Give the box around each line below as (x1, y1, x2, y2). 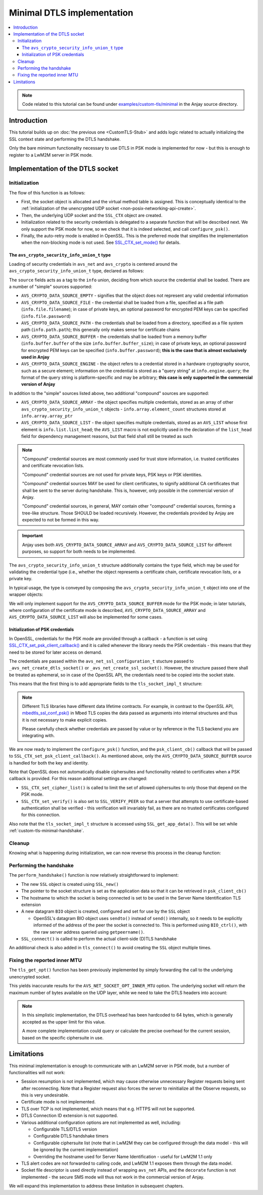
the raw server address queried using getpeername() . (33, 929, 145, 935)
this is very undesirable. (21, 1092, 69, 1098)
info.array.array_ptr (21, 413, 73, 419)
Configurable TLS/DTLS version (33, 1126, 97, 1132)
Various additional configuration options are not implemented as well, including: (21, 1119, 181, 1125)
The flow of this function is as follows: (9, 190, 85, 196)
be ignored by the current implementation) (33, 1147, 119, 1153)
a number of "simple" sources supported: (9, 283, 93, 290)
